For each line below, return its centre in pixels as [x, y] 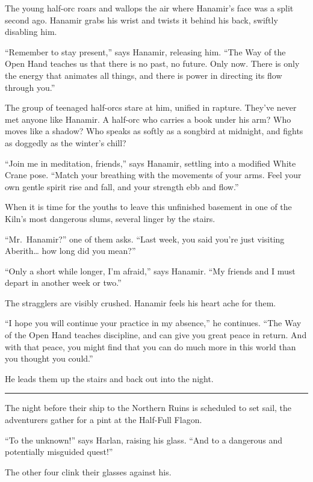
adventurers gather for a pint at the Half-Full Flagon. [104, 420]
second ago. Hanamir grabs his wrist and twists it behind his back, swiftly [141, 20]
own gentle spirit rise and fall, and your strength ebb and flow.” [122, 186]
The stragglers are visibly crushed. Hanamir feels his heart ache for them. [141, 302]
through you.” [30, 87]
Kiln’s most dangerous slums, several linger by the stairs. [110, 218]
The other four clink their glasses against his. [88, 471]
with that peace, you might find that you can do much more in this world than [150, 346]
